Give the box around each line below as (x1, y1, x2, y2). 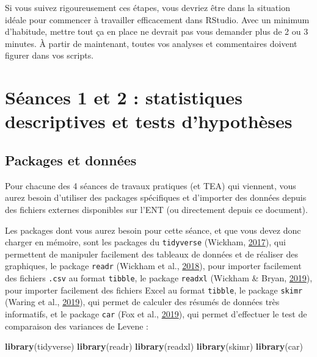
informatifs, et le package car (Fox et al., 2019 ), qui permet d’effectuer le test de (5, 307, 307, 320)
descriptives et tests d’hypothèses (5, 109, 293, 134)
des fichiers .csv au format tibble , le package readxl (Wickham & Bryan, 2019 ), (5, 272, 313, 284)
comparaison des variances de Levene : (5, 319, 148, 332)
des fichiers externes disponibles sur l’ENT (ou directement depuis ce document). (5, 203, 308, 215)
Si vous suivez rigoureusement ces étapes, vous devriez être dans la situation (5, 1, 290, 13)
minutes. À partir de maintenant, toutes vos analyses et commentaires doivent (5, 37, 297, 49)
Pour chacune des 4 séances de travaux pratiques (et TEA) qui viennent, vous (5, 179, 296, 192)
